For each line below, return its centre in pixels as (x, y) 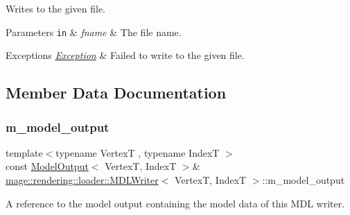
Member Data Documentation (116, 93)
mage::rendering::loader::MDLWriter (82, 180)
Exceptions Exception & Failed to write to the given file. (125, 55)
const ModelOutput (47, 166)
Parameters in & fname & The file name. (94, 32)
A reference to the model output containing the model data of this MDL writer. (175, 203)
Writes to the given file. (56, 8)
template (24, 152)
